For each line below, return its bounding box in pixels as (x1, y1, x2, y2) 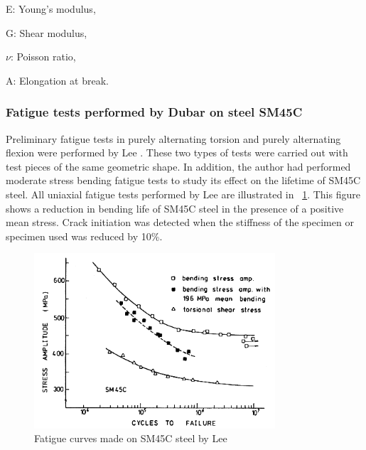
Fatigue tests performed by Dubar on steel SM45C (6, 103, 303, 121)
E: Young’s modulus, (6, 1, 96, 16)
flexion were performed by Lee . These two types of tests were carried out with (6, 145, 348, 160)
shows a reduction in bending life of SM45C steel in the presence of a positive (6, 200, 344, 215)
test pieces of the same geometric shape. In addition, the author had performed (6, 159, 351, 173)
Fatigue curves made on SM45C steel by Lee (34, 431, 227, 446)
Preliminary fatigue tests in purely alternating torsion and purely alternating (6, 131, 341, 146)
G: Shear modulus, (6, 25, 87, 40)
